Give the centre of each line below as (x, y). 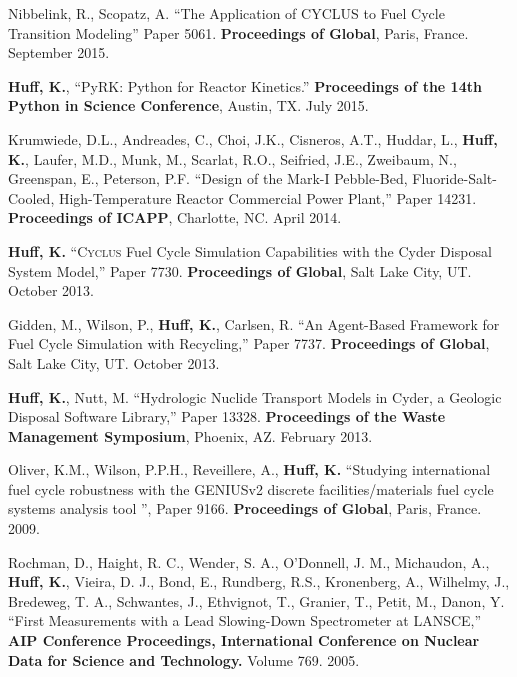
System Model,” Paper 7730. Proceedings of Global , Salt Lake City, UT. (240, 270)
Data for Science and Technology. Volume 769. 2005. (184, 659)
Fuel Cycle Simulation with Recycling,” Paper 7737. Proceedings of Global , (249, 343)
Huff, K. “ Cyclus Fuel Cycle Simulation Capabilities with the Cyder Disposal (250, 250)
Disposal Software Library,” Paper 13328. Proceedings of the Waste (227, 416)
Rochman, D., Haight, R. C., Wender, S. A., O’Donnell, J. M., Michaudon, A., (249, 561)
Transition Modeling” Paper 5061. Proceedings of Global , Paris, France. (238, 32)
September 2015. (59, 52)
